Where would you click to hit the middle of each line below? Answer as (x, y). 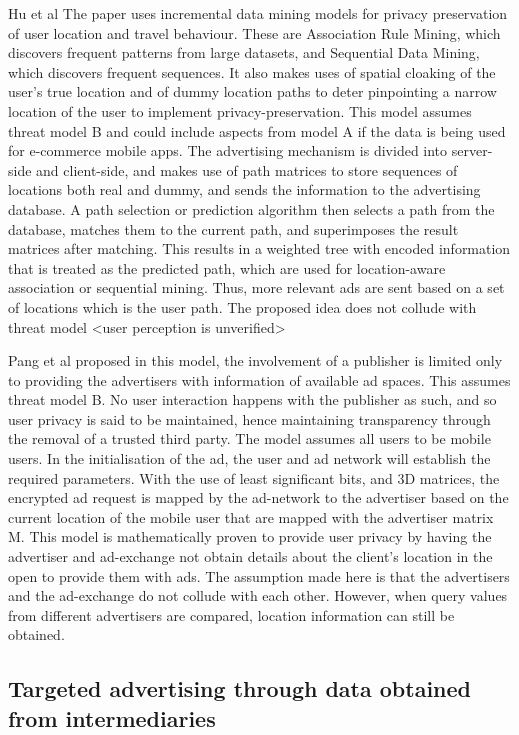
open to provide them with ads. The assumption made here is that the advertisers (259, 575)
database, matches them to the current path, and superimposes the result (233, 228)
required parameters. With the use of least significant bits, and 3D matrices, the (254, 477)
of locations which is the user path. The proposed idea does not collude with (242, 306)
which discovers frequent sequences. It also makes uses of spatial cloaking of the (252, 71)
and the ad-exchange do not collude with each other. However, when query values (258, 595)
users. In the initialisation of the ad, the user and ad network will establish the (249, 458)
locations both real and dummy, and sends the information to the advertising (244, 189)
